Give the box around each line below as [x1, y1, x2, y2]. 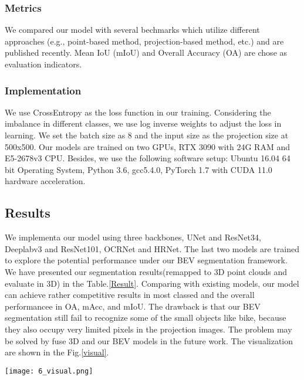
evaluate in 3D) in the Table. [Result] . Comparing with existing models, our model [5, 277, 299, 289]
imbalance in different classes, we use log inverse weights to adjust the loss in [5, 117, 282, 130]
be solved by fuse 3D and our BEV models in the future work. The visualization [5, 334, 293, 347]
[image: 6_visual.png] [5, 367, 93, 375]
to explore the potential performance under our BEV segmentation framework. [5, 254, 288, 266]
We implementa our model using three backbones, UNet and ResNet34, [5, 231, 261, 243]
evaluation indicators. [5, 58, 82, 70]
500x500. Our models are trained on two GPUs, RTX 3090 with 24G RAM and [5, 140, 290, 152]
